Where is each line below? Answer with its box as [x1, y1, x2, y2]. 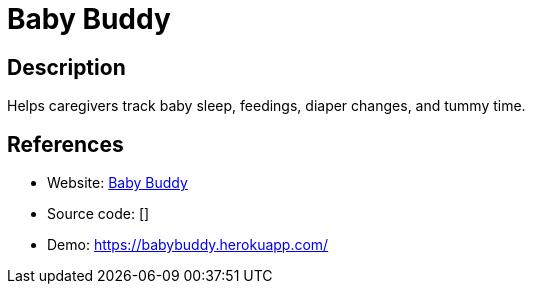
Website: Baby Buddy [47, 174, 188, 192]
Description [7, 54, 126, 80]
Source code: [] [47, 205, 150, 223]
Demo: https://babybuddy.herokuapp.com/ [47, 236, 329, 254]
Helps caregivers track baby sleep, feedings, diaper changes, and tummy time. [7, 97, 526, 115]
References [7, 131, 124, 157]
